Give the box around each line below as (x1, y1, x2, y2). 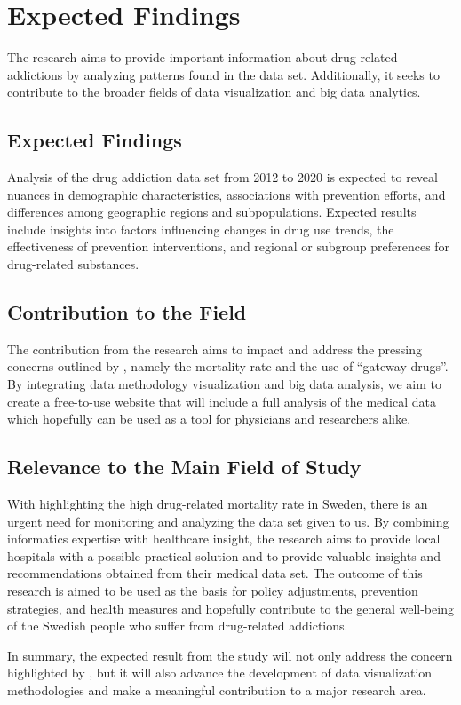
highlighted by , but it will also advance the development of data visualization (7, 663, 433, 682)
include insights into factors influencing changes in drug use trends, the (7, 219, 394, 238)
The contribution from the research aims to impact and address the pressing (7, 339, 422, 358)
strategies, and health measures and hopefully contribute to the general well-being (7, 598, 454, 617)
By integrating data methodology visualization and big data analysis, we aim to (7, 375, 441, 393)
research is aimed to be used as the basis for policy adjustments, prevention (7, 582, 418, 600)
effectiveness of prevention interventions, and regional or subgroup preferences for (7, 237, 450, 256)
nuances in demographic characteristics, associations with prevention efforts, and (7, 185, 446, 203)
